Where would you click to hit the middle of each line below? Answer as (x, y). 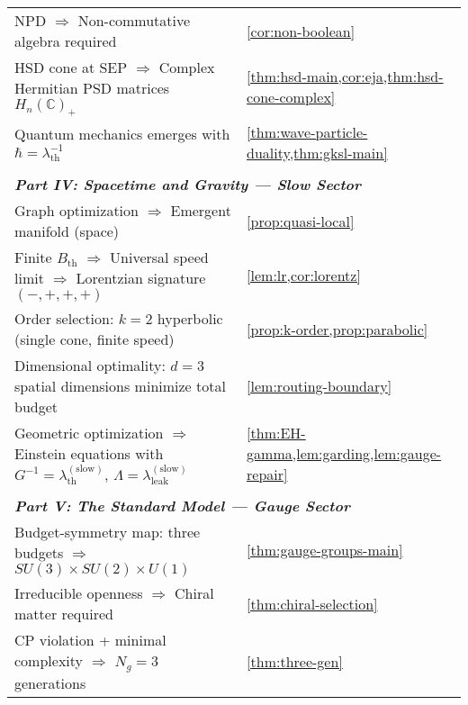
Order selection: (64, 319)
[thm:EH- (276, 433)
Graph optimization (76, 211)
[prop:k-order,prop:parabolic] (337, 329)
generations (50, 683)
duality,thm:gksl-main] (317, 153)
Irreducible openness (79, 593)
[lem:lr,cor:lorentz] (304, 275)
